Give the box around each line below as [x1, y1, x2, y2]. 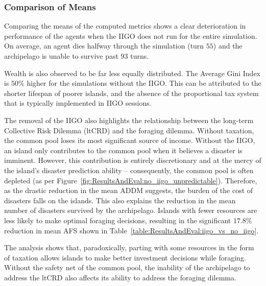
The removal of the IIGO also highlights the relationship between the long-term [4, 114, 254, 125]
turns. [130, 51, 149, 61]
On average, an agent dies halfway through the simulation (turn [4, 40, 204, 51]
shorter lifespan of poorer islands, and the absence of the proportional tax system [4, 87, 259, 98]
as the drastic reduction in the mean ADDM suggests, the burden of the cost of [4, 185, 253, 196]
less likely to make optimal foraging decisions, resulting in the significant [4, 214, 231, 225]
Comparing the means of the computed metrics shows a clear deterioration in [4, 20, 246, 31]
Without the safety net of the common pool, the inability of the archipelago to [4, 262, 250, 273]
